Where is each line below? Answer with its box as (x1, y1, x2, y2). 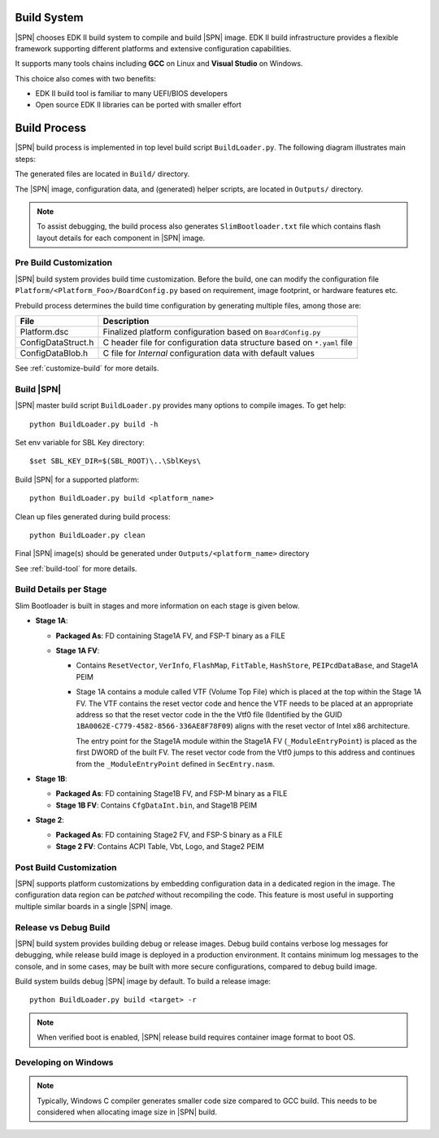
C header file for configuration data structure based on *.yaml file (102, 337, 353, 348)
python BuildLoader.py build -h (29, 419, 159, 429)
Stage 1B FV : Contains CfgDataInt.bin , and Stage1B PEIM (55, 800, 258, 810)
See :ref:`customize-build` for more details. (15, 363, 159, 374)
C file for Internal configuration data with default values (102, 348, 315, 359)
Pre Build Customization (15, 257, 113, 269)
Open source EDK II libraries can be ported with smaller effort (35, 100, 241, 110)
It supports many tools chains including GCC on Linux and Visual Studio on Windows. (15, 59, 303, 68)
